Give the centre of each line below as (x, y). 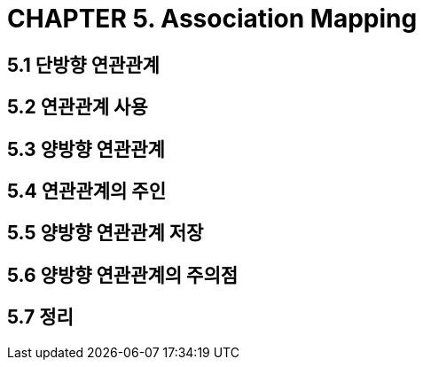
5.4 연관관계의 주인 (86, 191)
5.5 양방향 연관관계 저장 (106, 233)
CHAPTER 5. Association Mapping (212, 19)
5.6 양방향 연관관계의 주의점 (123, 275)
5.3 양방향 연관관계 (86, 149)
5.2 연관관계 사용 (78, 107)
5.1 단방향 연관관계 (83, 65)
